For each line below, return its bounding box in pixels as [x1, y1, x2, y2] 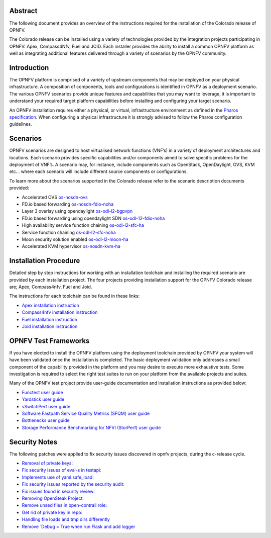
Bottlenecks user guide [22, 417, 70, 423]
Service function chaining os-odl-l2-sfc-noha [22, 229, 116, 235]
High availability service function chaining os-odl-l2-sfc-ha [22, 222, 144, 228]
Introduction [9, 63, 49, 72]
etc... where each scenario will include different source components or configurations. [9, 168, 188, 174]
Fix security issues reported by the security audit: [22, 481, 125, 487]
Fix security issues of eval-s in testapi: [22, 467, 101, 473]
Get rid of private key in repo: [22, 509, 83, 515]
